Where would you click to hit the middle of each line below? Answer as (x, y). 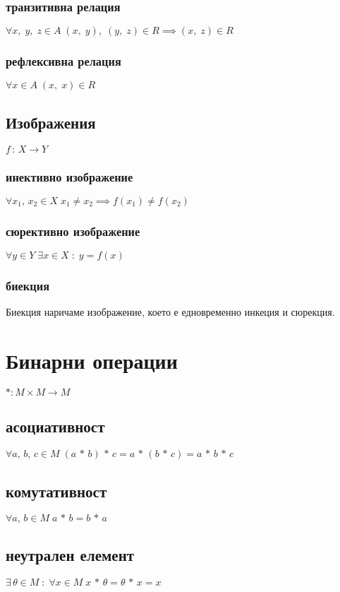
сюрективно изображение (73, 231)
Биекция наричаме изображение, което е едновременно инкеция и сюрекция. (170, 312)
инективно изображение (69, 176)
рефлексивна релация (63, 61)
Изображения (51, 122)
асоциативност (55, 426)
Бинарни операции (92, 361)
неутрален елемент (70, 554)
